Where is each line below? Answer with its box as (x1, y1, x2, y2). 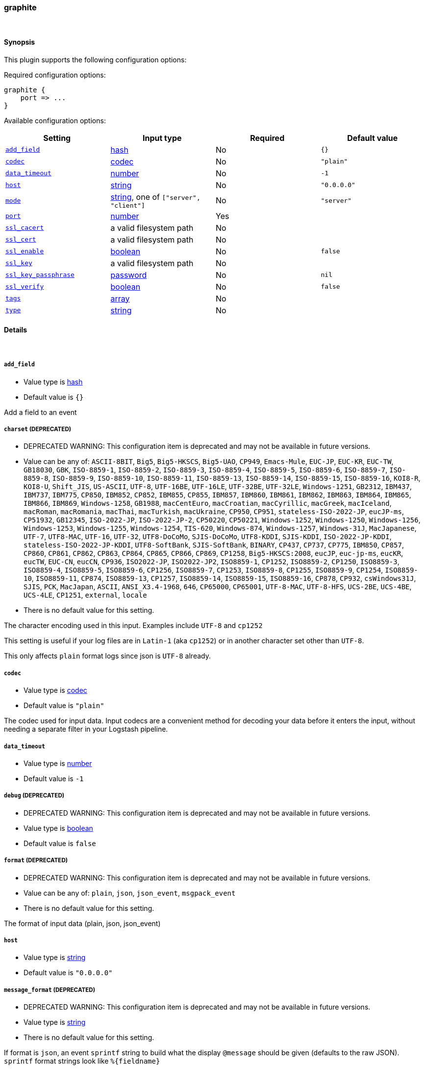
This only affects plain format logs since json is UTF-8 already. (4, 652, 211, 660)
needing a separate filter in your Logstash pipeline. (4, 725, 168, 734)
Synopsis (4, 37, 35, 46)
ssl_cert (5, 236, 36, 244)
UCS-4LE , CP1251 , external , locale (24, 591, 147, 600)
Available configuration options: (4, 116, 106, 125)
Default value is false (24, 839, 96, 848)
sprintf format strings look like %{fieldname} (4, 1057, 160, 1066)
